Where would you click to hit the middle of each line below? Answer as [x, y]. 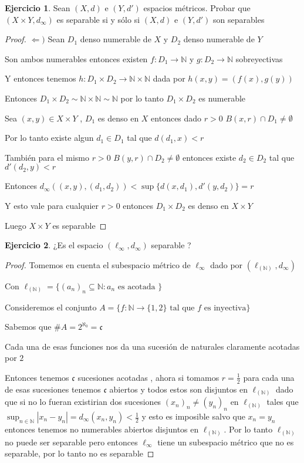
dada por [169, 78]
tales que [283, 402]
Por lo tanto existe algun [49, 138]
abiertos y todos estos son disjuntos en [178, 389]
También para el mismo [47, 157]
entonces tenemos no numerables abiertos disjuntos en [102, 429]
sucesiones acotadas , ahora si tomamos [148, 377]
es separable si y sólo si [98, 19]
